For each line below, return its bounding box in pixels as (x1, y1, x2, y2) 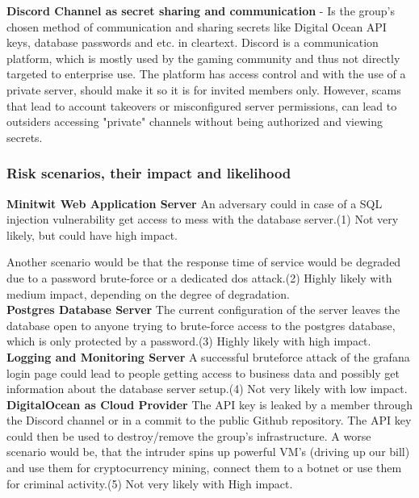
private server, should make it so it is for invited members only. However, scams (6, 81, 401, 98)
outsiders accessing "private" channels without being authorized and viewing (6, 113, 383, 130)
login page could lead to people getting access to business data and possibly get (6, 364, 400, 381)
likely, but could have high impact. (6, 226, 178, 243)
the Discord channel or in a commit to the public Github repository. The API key (6, 412, 412, 429)
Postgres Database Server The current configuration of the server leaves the (6, 301, 400, 318)
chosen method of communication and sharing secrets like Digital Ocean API (6, 18, 387, 35)
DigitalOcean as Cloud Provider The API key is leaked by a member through (6, 395, 413, 412)
